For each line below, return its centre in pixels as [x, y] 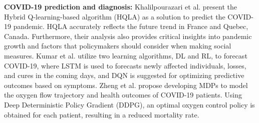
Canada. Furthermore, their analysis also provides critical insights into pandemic [128, 36]
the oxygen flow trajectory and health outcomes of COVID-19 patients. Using [123, 95]
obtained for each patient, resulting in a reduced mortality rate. [102, 114]
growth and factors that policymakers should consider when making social [118, 46]
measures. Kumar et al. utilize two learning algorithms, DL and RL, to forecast [126, 55]
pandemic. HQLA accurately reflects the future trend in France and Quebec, [131, 26]
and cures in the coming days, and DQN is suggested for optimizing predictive [124, 75]
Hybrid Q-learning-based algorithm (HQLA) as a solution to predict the [115, 16]
